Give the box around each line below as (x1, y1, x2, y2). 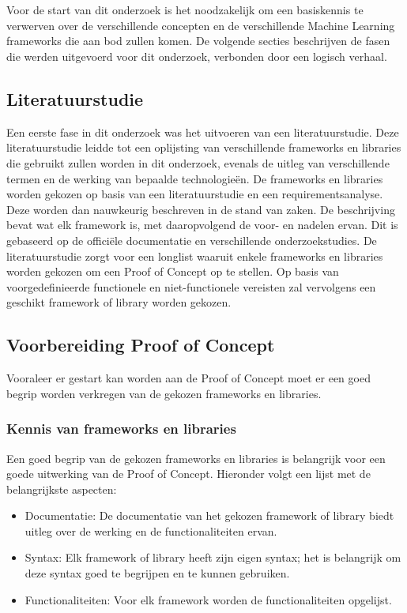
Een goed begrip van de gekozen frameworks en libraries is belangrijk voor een (6, 449, 386, 466)
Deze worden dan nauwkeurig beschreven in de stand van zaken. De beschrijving (6, 201, 395, 217)
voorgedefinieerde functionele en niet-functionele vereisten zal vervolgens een (6, 278, 376, 295)
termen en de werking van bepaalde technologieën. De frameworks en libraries (6, 170, 383, 186)
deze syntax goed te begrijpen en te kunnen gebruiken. (24, 565, 290, 581)
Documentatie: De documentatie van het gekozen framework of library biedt (24, 507, 394, 524)
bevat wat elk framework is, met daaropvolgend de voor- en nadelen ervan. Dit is (6, 216, 398, 233)
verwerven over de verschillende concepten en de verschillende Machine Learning (6, 17, 395, 33)
